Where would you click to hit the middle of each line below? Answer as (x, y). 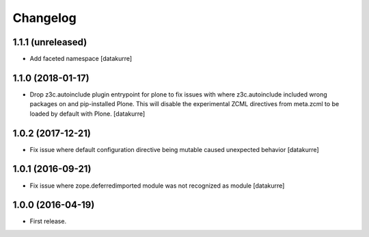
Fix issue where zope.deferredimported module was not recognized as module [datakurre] (157, 186)
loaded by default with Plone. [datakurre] (87, 114)
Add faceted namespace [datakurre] (81, 59)
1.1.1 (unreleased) (50, 42)
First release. (48, 221)
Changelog (44, 18)
